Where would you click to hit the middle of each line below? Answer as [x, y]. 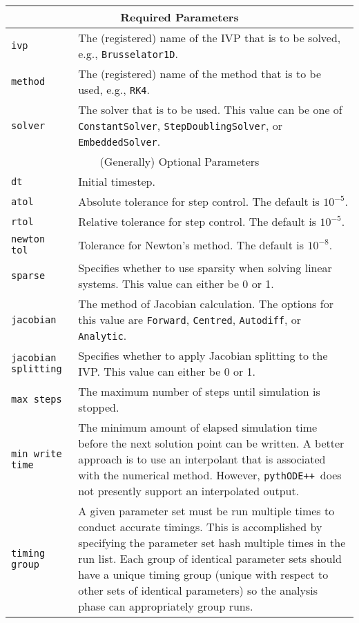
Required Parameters [179, 17]
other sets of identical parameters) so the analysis [198, 590]
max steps [37, 399]
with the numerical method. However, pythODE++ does [210, 475]
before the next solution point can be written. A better [211, 443]
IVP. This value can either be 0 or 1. [167, 371]
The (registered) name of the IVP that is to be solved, [210, 38]
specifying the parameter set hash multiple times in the [212, 543]
